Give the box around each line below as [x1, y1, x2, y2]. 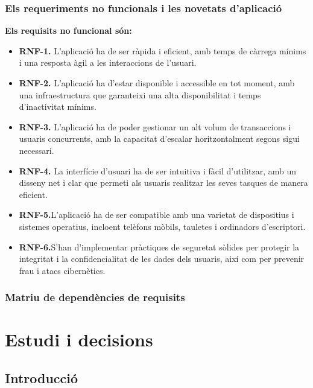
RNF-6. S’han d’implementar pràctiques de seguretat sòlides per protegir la [19, 240, 300, 253]
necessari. [19, 144, 54, 156]
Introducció [5, 368, 78, 387]
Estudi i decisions [5, 327, 153, 352]
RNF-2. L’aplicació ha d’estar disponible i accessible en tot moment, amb [19, 77, 295, 89]
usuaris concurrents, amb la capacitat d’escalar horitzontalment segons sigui [19, 132, 300, 145]
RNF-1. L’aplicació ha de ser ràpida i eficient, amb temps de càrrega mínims [19, 44, 306, 57]
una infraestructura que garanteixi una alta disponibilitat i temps [19, 88, 261, 101]
